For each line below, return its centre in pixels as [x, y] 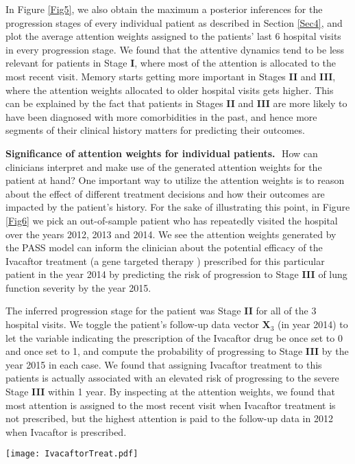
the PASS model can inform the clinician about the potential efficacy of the [164, 247]
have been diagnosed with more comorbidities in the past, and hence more [161, 116]
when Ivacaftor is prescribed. [66, 431]
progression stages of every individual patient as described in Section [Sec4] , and [174, 22]
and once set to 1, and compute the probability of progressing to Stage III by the [177, 351]
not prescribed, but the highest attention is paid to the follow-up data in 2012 [169, 418]
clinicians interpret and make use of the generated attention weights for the [164, 166]
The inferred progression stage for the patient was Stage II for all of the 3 [161, 311]
